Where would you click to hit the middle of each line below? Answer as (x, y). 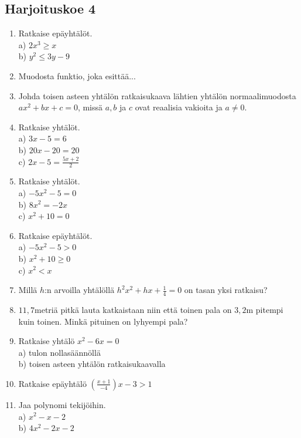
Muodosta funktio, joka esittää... (77, 75)
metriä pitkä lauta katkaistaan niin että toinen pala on (133, 309)
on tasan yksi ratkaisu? (226, 290)
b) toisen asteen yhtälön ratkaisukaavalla (92, 364)
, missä (90, 107)
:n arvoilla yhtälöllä (80, 290)
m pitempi (265, 309)
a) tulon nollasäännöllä (59, 352)
